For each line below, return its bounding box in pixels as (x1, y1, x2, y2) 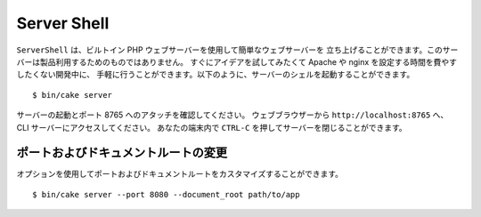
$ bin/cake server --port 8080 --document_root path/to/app (32, 189, 300, 199)
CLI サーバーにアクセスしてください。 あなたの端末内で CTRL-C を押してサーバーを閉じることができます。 (16, 122, 407, 133)
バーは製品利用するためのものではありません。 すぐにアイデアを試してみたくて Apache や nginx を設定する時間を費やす (16, 56, 458, 67)
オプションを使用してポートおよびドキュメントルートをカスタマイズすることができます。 (16, 169, 343, 180)
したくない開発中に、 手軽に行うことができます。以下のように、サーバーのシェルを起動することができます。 (16, 69, 415, 80)
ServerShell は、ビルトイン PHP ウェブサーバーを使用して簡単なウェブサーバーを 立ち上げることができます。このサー (16, 44, 459, 55)
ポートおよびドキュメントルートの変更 (16, 145, 227, 160)
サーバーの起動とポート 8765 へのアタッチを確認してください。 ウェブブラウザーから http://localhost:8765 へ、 (16, 109, 449, 120)
